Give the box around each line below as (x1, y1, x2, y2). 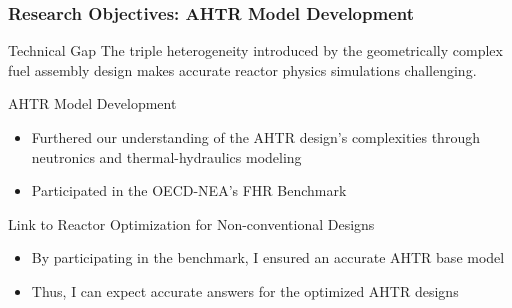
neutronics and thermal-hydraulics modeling (31, 146, 302, 167)
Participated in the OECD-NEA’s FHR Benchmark (31, 180, 347, 201)
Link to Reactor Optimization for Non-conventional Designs (8, 213, 375, 234)
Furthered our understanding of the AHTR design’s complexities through (31, 127, 480, 147)
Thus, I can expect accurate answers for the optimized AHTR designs (31, 280, 459, 301)
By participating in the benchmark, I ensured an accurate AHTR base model (31, 247, 505, 268)
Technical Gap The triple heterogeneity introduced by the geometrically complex (8, 40, 503, 61)
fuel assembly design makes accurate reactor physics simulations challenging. (8, 59, 477, 80)
